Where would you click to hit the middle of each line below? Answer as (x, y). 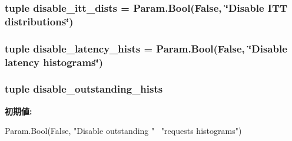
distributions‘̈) (39, 21)
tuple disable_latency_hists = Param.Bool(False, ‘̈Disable (146, 48)
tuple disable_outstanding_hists (84, 89)
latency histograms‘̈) (54, 62)
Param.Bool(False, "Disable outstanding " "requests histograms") (123, 131)
